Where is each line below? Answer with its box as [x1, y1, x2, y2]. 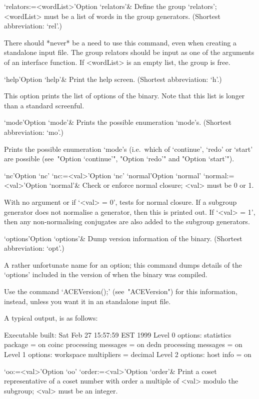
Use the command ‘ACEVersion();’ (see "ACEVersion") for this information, [4, 286, 237, 297]
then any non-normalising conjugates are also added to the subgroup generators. [4, 216, 250, 227]
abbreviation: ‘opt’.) [4, 243, 64, 253]
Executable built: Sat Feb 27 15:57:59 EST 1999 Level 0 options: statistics [4, 329, 231, 340]
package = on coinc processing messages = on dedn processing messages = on [4, 339, 242, 350]
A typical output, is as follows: [4, 313, 98, 323]
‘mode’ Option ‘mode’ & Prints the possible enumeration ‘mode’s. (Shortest [4, 117, 231, 127]
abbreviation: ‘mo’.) [4, 126, 64, 137]
